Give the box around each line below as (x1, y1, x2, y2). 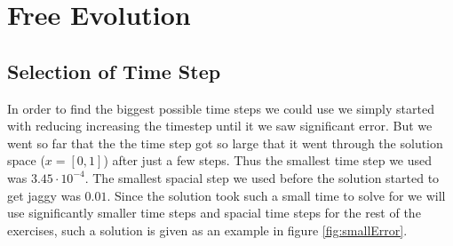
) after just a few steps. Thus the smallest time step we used (103, 151, 433, 170)
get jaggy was (7, 186, 81, 204)
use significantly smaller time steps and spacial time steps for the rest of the (7, 203, 421, 222)
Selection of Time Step (7, 57, 221, 84)
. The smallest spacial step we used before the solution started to (84, 168, 440, 186)
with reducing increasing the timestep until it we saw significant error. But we (7, 116, 433, 135)
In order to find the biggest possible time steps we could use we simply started (7, 99, 434, 117)
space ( (7, 151, 45, 170)
